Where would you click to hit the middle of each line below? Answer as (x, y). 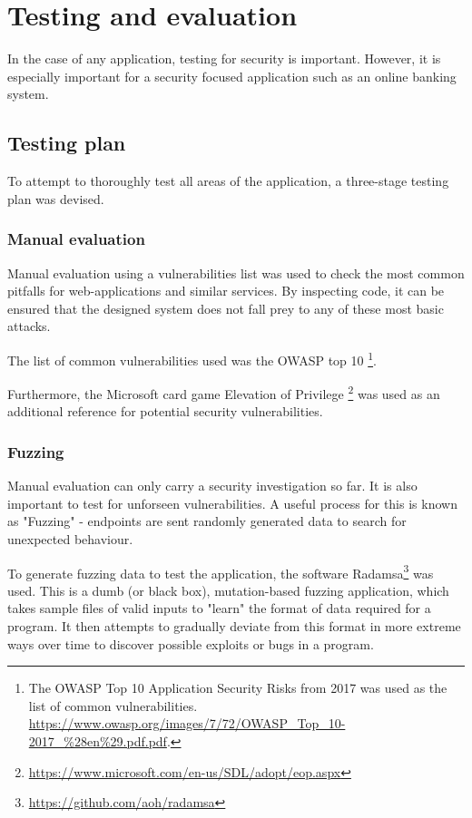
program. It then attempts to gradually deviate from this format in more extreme (234, 626)
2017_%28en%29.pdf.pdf (98, 740)
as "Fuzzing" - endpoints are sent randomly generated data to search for (207, 521)
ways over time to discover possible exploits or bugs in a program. (191, 643)
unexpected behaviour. (70, 538)
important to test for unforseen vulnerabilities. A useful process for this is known (232, 503)
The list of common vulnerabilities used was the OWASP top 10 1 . (192, 358)
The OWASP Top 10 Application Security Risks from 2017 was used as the (238, 688)
